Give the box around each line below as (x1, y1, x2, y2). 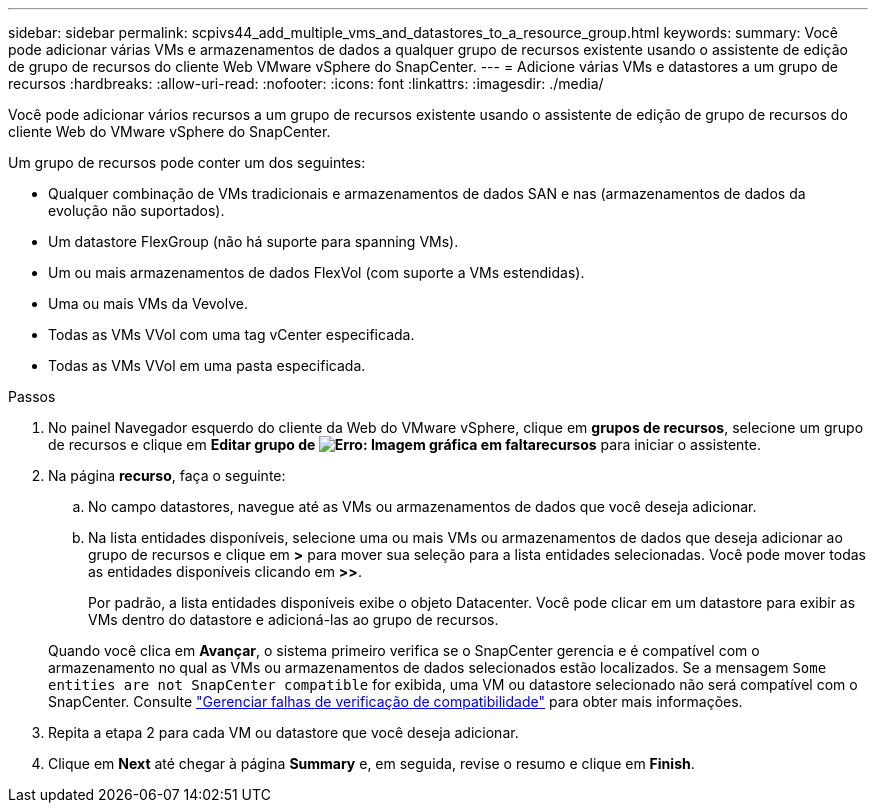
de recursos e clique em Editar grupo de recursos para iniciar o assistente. (48, 436, 761, 453)
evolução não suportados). (48, 202, 225, 219)
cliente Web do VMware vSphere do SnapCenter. (8, 123, 331, 140)
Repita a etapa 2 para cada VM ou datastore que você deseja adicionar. (48, 724, 519, 741)
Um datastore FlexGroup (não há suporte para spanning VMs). (48, 233, 459, 250)
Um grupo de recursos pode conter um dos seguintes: (8, 154, 366, 171)
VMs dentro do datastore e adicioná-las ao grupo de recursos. (88, 611, 499, 628)
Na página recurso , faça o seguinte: (48, 467, 286, 484)
